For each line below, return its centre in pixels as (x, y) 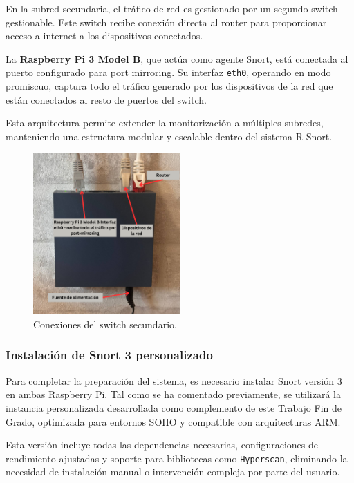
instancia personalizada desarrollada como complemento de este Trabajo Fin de (174, 407)
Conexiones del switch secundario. (105, 324)
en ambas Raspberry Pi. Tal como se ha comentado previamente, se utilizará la (173, 394)
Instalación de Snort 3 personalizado (109, 355)
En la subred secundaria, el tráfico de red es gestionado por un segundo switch (172, 8)
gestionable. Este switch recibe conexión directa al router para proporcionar (166, 22)
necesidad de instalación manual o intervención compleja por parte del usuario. (173, 472)
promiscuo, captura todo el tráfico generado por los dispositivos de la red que (169, 86)
